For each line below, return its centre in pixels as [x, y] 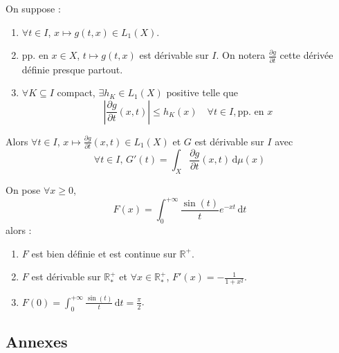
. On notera [241, 55]
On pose [23, 190]
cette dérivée [306, 55]
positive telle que [202, 92]
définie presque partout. [72, 69]
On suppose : [33, 8]
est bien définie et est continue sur [104, 253]
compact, [76, 92]
